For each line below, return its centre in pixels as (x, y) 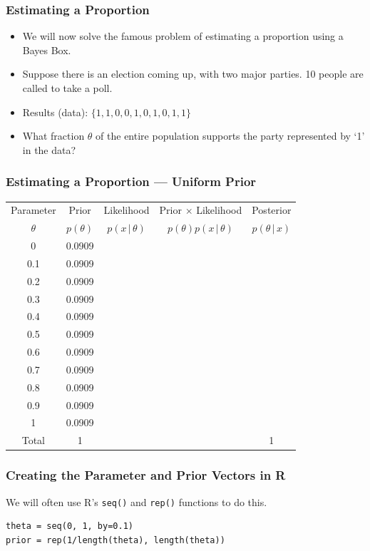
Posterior (272, 210)
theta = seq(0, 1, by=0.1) (70, 526)
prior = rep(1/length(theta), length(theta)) (115, 540)
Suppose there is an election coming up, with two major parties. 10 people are (193, 74)
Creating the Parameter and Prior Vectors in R (146, 475)
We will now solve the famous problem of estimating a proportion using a (183, 36)
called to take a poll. (67, 88)
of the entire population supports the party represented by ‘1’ (230, 136)
